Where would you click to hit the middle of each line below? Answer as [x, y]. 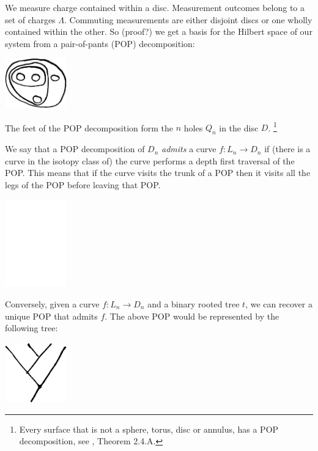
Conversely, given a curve [52, 303]
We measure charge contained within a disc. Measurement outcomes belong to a [155, 7]
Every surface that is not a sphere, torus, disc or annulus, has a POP [149, 429]
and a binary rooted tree [194, 303]
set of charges [30, 19]
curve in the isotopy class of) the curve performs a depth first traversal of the [150, 160]
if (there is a [287, 149]
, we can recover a [279, 303]
